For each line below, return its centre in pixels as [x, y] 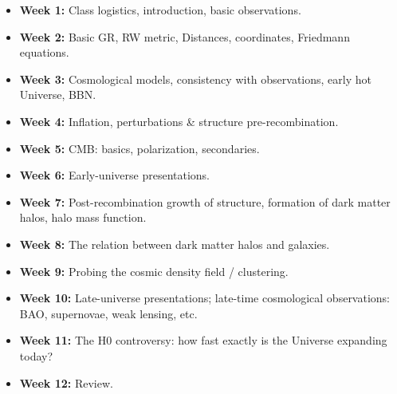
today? [36, 355]
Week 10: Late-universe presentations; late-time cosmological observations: [205, 298]
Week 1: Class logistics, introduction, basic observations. [160, 10]
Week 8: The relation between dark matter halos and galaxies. [175, 244]
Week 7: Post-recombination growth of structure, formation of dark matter [205, 201]
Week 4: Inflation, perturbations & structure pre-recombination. [179, 121]
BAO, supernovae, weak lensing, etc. [108, 313]
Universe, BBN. [58, 95]
